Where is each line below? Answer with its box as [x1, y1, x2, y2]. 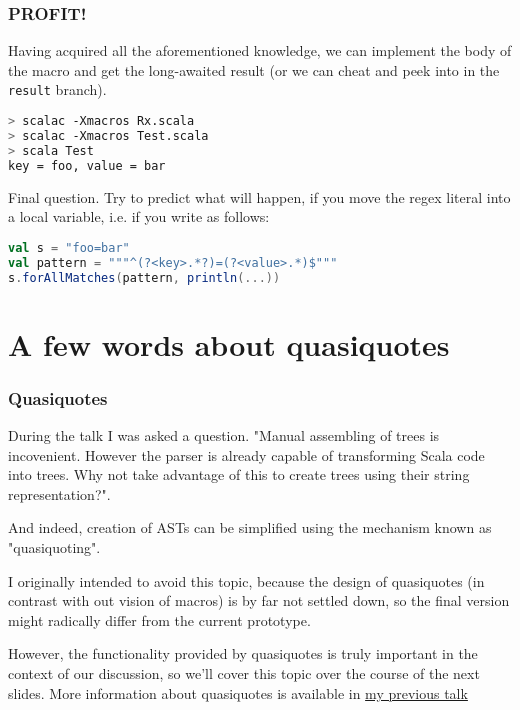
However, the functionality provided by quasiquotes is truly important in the [8, 643, 478, 664]
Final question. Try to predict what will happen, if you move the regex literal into [8, 186, 511, 207]
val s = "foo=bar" [8, 240, 130, 255]
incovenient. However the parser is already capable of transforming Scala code [8, 444, 485, 465]
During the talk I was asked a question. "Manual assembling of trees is [8, 424, 440, 445]
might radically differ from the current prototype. [8, 609, 311, 630]
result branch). [8, 79, 107, 100]
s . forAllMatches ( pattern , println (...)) [8, 270, 281, 285]
